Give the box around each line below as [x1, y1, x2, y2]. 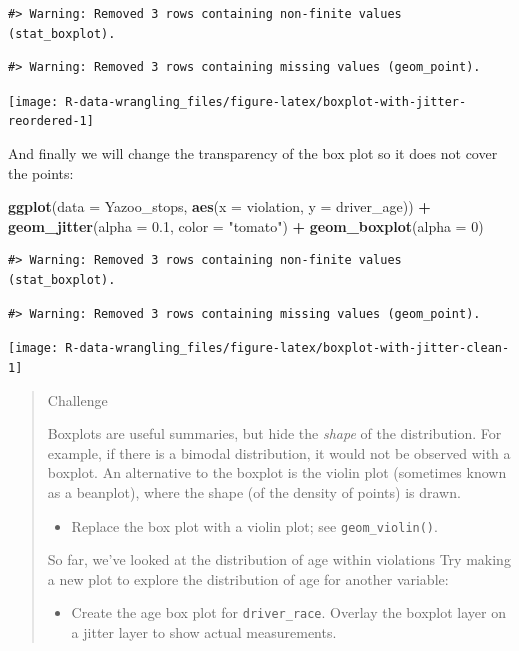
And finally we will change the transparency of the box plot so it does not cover [8, 143, 498, 164]
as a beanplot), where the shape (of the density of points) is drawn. [47, 481, 461, 502]
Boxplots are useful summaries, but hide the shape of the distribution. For [47, 423, 502, 444]
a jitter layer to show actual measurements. [71, 622, 337, 643]
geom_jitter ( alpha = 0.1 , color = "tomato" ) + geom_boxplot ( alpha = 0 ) [8, 215, 484, 236]
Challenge [47, 389, 108, 410]
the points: [8, 162, 74, 183]
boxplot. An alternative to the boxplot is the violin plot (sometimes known [47, 462, 507, 483]
